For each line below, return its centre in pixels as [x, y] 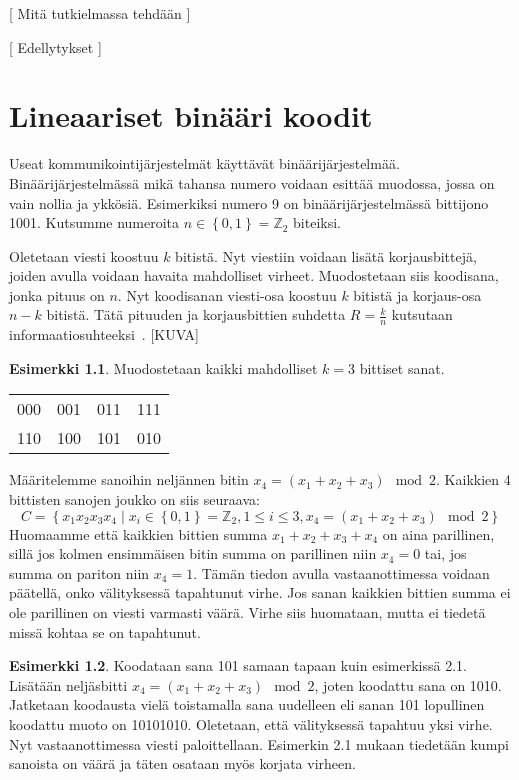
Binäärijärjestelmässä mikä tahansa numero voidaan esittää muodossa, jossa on [252, 182]
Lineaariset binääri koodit [191, 115]
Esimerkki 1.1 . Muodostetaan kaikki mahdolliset [163, 367]
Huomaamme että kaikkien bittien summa [138, 533]
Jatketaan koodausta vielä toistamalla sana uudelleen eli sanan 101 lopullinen [247, 704]
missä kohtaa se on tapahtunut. [105, 631]
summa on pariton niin [79, 572]
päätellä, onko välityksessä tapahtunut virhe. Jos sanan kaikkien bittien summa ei [260, 592]
